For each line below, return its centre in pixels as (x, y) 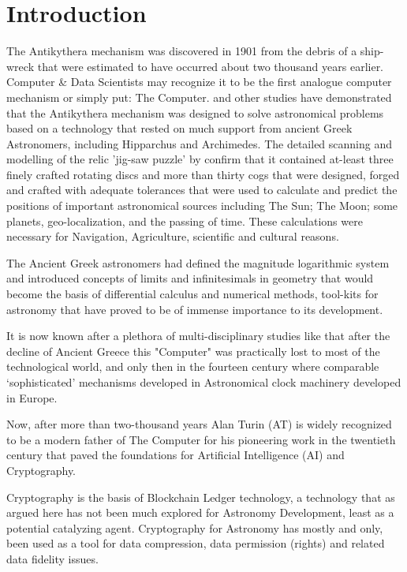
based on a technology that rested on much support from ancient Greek (179, 128)
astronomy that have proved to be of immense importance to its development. (195, 309)
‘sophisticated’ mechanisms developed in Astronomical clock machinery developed (204, 382)
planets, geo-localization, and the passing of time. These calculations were (185, 221)
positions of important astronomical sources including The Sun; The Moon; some (202, 206)
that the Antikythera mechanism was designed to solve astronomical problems (195, 112)
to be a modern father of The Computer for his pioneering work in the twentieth (201, 439)
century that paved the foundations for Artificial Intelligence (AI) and (175, 455)
